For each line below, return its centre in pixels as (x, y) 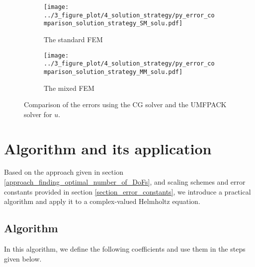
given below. (23, 258)
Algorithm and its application (108, 148)
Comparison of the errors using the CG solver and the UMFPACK (125, 104)
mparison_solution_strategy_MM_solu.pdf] (113, 72)
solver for (38, 114)
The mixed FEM (69, 88)
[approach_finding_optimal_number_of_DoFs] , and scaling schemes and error (125, 182)
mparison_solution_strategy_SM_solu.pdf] (113, 24)
